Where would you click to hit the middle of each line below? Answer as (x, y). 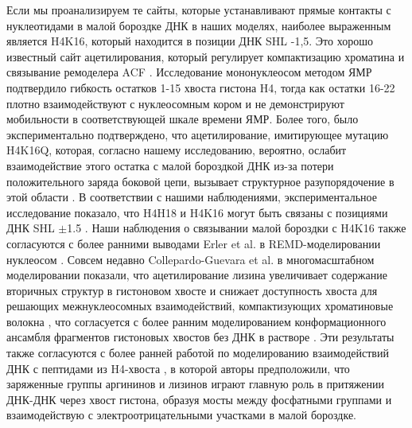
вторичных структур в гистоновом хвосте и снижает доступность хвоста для (192, 290)
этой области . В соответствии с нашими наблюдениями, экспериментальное (192, 197)
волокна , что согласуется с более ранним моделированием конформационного (196, 321)
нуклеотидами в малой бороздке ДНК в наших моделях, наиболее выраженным (199, 25)
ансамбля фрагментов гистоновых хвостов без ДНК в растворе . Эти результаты (200, 337)
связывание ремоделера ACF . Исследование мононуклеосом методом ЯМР (189, 72)
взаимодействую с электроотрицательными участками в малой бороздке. (182, 415)
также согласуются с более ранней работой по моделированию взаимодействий (198, 353)
